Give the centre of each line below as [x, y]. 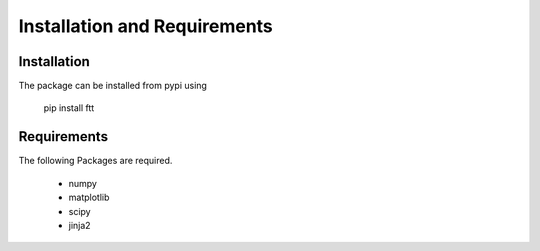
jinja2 [79, 225]
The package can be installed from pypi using [112, 86]
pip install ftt [69, 108]
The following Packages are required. [95, 161]
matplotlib [89, 197]
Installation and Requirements [146, 26]
